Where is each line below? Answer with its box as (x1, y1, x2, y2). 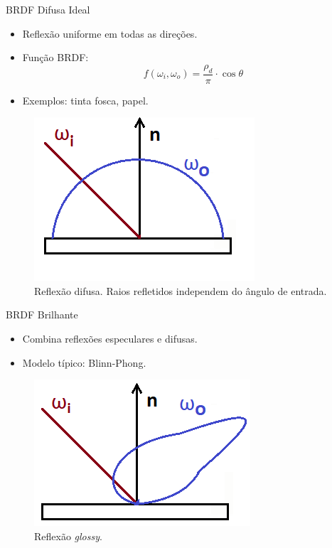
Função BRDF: (22, 50, 89, 65)
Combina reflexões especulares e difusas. (22, 331, 198, 345)
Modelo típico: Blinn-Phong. (22, 355, 146, 370)
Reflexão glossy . (34, 528, 102, 543)
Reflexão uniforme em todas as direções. (22, 26, 198, 41)
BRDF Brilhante (6, 307, 78, 322)
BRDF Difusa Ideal (6, 2, 90, 16)
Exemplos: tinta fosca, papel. (22, 92, 149, 107)
